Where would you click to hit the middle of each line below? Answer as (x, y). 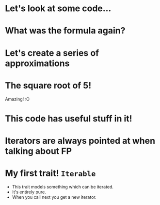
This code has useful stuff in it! (69, 118)
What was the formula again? (65, 31)
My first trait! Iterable (50, 173)
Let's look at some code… (58, 9)
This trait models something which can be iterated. (63, 187)
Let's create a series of (52, 53)
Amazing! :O (17, 99)
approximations (37, 63)
